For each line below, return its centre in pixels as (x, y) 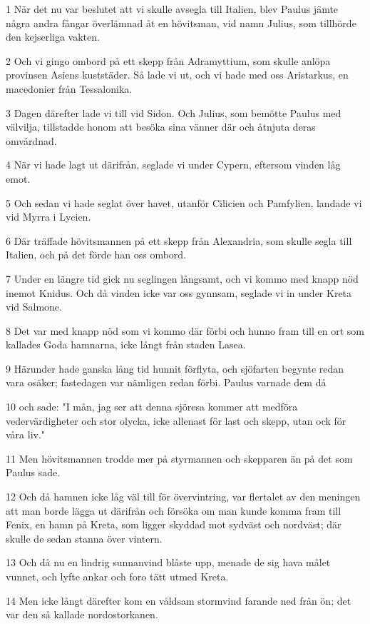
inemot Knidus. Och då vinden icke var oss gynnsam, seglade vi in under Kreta (179, 292)
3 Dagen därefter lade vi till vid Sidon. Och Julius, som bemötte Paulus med (174, 112)
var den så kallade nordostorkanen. (82, 614)
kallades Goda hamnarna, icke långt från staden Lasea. (126, 344)
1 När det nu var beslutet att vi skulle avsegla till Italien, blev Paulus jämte (172, 9)
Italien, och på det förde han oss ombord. (96, 255)
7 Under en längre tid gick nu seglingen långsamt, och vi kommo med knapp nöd (182, 278)
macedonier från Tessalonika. (69, 88)
